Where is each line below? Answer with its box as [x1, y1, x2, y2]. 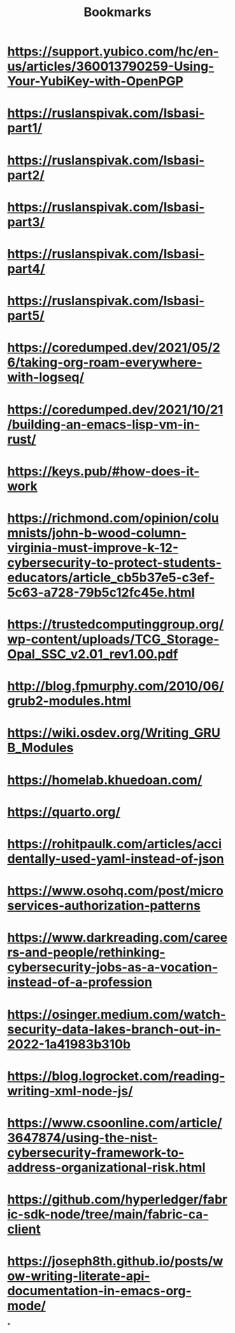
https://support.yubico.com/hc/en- [7, 43, 219, 59]
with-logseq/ [7, 369, 85, 386]
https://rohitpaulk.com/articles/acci [7, 836, 222, 852]
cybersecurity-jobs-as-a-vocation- [7, 959, 218, 975]
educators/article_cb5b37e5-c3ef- [7, 570, 215, 585]
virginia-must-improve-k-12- [7, 539, 179, 556]
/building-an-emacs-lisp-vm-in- [7, 416, 201, 432]
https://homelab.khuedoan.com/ [7, 772, 203, 788]
